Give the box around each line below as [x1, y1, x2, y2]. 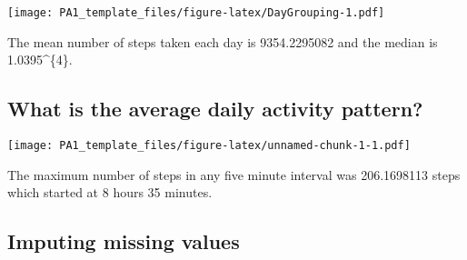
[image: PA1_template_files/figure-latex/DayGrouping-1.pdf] [7, 6, 385, 19]
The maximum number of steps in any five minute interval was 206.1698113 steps [7, 165, 461, 184]
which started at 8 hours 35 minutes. [7, 183, 213, 202]
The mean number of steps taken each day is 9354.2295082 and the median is [7, 32, 438, 51]
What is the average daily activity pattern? [7, 95, 423, 123]
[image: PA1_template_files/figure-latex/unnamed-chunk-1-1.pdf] [7, 139, 411, 153]
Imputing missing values [7, 227, 240, 255]
